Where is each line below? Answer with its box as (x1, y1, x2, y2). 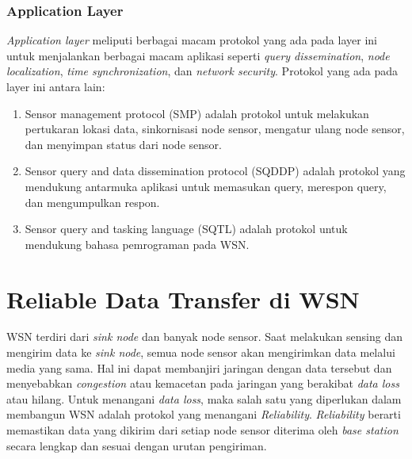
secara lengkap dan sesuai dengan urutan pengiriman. (6, 437, 267, 453)
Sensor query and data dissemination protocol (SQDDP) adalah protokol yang (25, 163, 406, 179)
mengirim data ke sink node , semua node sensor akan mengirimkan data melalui (6, 344, 395, 361)
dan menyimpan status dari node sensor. (25, 136, 222, 152)
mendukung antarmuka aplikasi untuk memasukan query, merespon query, (25, 178, 387, 194)
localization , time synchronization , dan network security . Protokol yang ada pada (6, 63, 399, 79)
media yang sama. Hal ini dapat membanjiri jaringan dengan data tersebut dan (6, 359, 392, 376)
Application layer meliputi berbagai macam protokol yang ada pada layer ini (6, 32, 377, 48)
